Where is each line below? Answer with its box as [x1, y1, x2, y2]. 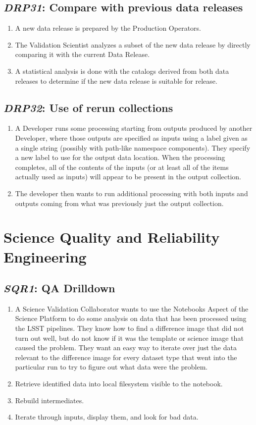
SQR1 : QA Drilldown [3, 280, 115, 296]
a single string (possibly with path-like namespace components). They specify [15, 142, 251, 153]
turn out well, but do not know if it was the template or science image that [15, 332, 244, 343]
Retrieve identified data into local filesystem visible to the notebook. [15, 378, 223, 389]
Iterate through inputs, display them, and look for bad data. [15, 412, 199, 422]
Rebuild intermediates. [15, 395, 84, 405]
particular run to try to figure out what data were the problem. [15, 362, 208, 372]
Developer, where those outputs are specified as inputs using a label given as [15, 132, 248, 143]
